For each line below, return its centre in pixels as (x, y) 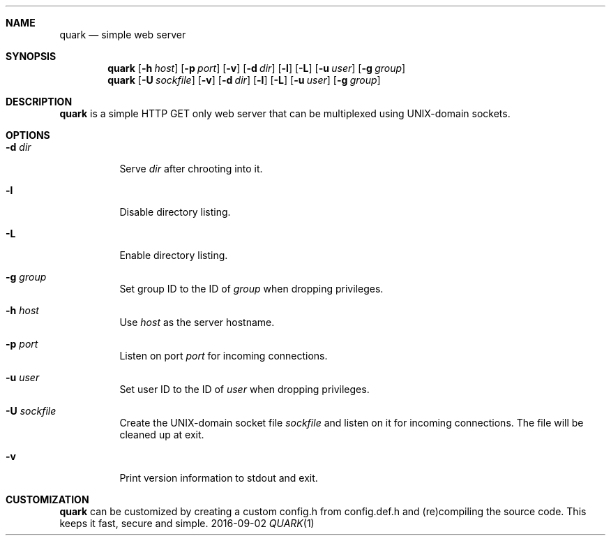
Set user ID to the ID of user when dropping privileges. (244, 389)
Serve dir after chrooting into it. (191, 169)
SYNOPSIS (31, 56)
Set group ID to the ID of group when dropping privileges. (251, 289)
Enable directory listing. (174, 255)
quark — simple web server (123, 35)
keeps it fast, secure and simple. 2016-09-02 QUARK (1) (187, 523)
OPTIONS (28, 135)
